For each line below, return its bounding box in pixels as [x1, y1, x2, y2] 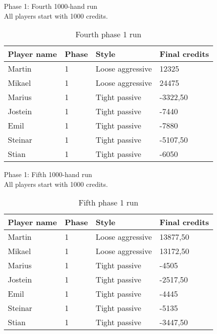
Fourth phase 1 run [75, 28, 142, 40]
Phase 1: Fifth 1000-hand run [4, 169, 92, 180]
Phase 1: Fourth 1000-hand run [4, 1, 98, 11]
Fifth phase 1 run [78, 197, 138, 208]
